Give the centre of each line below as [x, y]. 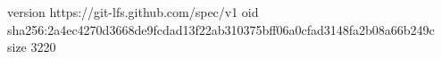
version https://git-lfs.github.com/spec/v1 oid [133, 12]
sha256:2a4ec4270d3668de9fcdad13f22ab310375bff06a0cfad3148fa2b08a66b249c [221, 29]
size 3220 [32, 47]
